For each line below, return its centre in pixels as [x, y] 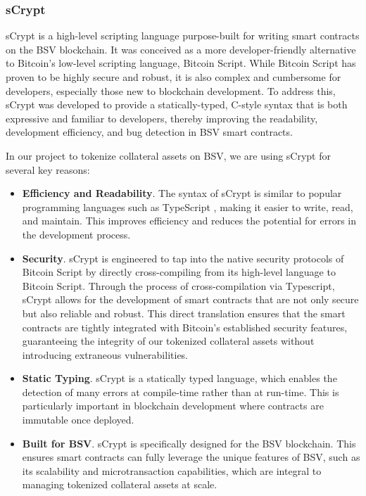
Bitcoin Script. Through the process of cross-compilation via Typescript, [178, 285]
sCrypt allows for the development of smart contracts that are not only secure [190, 299]
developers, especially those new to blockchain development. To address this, [171, 90]
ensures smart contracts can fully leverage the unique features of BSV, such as [191, 457]
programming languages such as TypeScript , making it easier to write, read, [188, 206]
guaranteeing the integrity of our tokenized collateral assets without [168, 341]
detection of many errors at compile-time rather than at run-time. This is [181, 392]
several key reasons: [48, 169]
